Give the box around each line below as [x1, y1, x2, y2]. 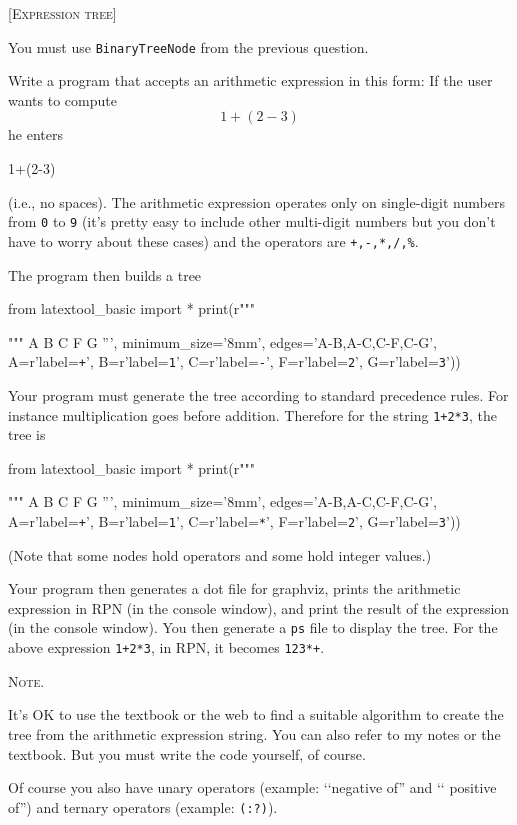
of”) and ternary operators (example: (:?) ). [8, 796, 278, 817]
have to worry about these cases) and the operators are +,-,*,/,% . [8, 230, 419, 251]
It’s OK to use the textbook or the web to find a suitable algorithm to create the [8, 704, 504, 725]
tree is [8, 424, 46, 445]
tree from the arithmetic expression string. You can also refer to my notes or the [8, 723, 501, 744]
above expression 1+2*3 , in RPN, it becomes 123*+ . [8, 637, 325, 658]
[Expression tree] [8, 3, 117, 23]
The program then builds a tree [8, 264, 202, 285]
